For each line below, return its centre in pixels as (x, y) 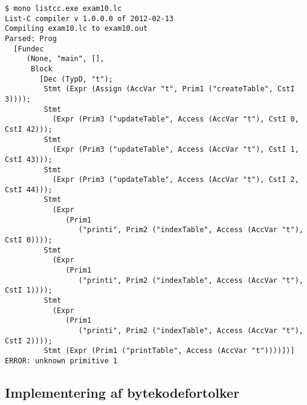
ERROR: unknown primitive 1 (61, 361)
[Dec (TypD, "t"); (76, 79)
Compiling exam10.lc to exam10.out (76, 29)
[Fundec (29, 49)
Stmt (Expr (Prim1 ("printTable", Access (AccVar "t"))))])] (169, 351)
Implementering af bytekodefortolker (122, 393)
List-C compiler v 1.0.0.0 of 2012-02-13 (89, 18)
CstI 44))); (29, 190)
